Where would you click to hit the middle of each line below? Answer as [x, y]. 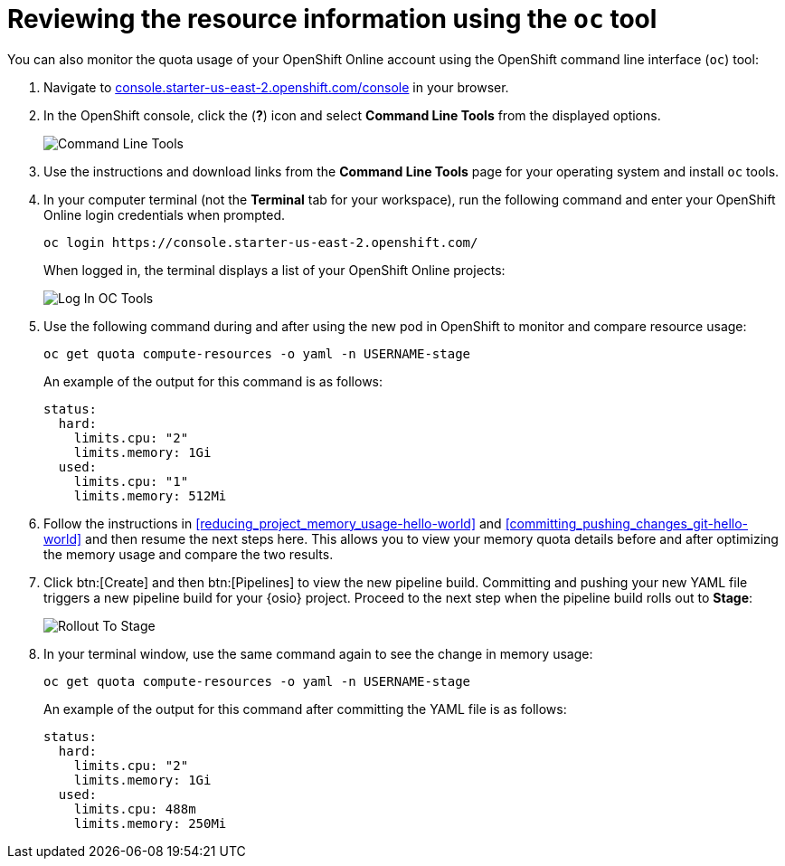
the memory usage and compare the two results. [189, 554]
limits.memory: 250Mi [150, 823]
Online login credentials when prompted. [165, 214]
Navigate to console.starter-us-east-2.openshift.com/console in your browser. [276, 87]
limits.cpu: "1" [131, 481]
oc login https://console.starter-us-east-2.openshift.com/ [261, 242]
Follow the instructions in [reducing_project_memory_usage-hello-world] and [273, 523]
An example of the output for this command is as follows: [213, 381]
